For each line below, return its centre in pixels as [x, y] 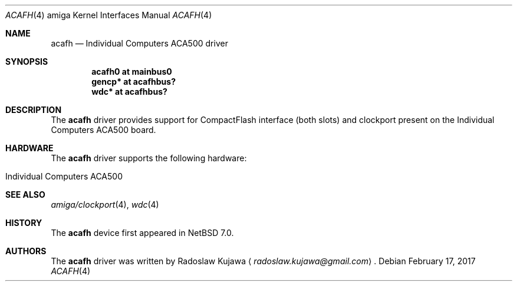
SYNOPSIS [27, 61]
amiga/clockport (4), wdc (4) [105, 204]
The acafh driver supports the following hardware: [149, 158]
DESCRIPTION [34, 110]
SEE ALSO [25, 194]
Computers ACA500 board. [103, 130]
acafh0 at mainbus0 [132, 71]
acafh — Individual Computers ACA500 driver [139, 43]
